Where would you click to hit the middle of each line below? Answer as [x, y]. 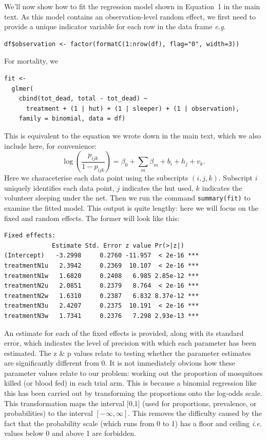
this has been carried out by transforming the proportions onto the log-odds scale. [133, 393]
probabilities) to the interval [49, 413]
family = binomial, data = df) [72, 119]
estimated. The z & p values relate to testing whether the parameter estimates [128, 353]
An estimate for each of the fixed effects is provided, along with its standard [124, 333]
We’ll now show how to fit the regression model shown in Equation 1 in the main [132, 6]
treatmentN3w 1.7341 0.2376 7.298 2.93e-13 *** [102, 316]
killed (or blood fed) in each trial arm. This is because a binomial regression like [130, 383]
